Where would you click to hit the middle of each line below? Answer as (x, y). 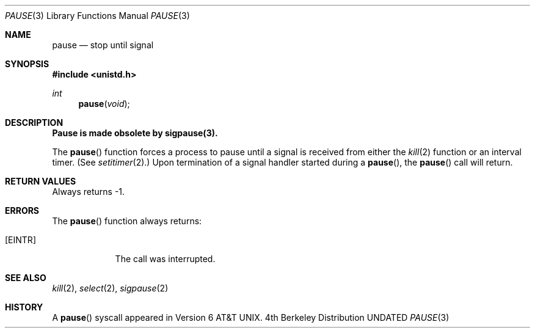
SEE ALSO (26, 278)
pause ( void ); (104, 104)
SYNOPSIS (27, 64)
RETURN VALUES (41, 181)
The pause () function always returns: (127, 221)
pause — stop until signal (103, 45)
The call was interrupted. (165, 259)
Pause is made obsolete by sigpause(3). (135, 133)
